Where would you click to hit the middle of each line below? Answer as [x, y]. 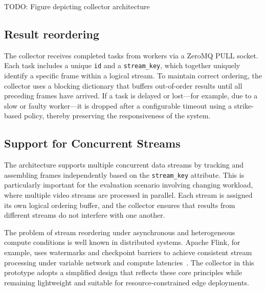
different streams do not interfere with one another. [85, 215]
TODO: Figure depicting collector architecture [77, 6]
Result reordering [52, 34]
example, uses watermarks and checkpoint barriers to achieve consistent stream [128, 252]
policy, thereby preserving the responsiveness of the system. [117, 116]
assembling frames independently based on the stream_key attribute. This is [124, 174]
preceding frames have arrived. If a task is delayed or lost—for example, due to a [131, 96]
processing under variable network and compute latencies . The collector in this [129, 262]
